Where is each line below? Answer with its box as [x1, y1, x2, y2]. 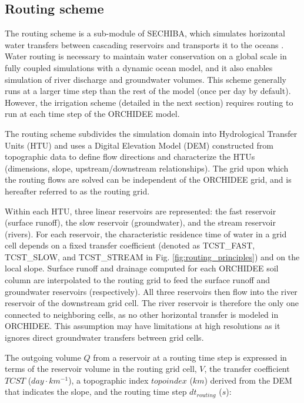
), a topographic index [68, 374, 149, 386]
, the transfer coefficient [204, 362, 290, 375]
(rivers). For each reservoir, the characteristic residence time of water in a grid [5, 227, 287, 240]
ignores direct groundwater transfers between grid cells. [5, 331, 204, 344]
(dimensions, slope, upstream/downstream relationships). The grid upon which [5, 162, 289, 174]
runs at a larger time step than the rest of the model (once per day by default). [5, 85, 291, 97]
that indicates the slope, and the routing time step [5, 385, 187, 398]
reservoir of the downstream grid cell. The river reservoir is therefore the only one [5, 297, 299, 309]
